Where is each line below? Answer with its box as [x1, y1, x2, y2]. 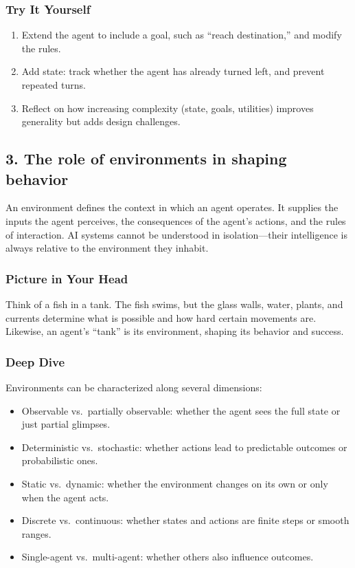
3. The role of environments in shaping [5, 148, 287, 169]
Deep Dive [5, 353, 65, 370]
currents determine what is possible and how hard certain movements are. [5, 310, 317, 325]
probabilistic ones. [21, 453, 98, 468]
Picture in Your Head [5, 270, 128, 287]
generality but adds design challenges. [21, 114, 181, 129]
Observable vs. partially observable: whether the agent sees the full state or [21, 403, 341, 417]
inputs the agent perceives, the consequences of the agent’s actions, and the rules [5, 213, 346, 228]
